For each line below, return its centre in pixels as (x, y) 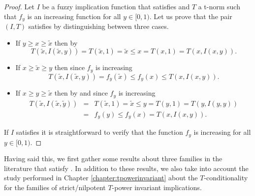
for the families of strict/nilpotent (55, 187)
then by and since (81, 93)
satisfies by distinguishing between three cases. (98, 26)
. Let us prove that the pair (191, 16)
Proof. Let (19, 6)
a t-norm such (219, 6)
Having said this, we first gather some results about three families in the (113, 159)
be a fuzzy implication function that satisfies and (116, 6)
